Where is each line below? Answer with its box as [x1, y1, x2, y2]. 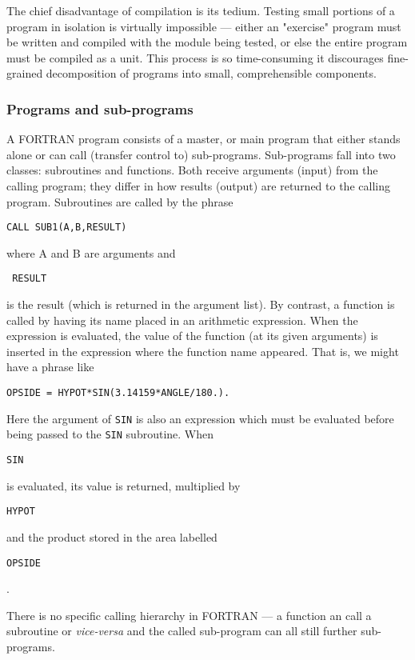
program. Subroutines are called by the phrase [6, 193, 233, 210]
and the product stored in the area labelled [6, 528, 217, 545]
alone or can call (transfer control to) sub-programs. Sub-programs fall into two [6, 146, 396, 162]
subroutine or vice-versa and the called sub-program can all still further [6, 622, 357, 639]
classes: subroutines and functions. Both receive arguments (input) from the [6, 162, 378, 178]
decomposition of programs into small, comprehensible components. [46, 65, 377, 82]
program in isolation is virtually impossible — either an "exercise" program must [6, 18, 401, 34]
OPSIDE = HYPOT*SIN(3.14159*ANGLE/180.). [6, 387, 230, 399]
